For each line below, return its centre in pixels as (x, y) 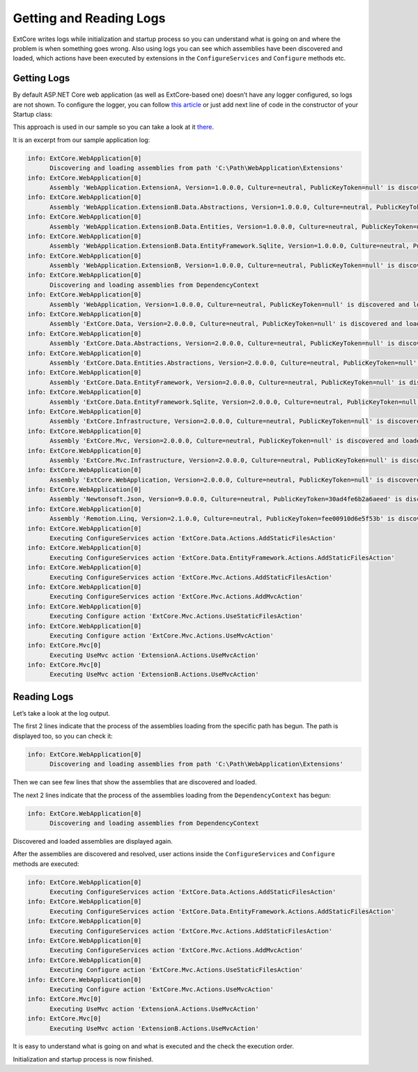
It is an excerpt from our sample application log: (82, 140)
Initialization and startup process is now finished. (83, 1059)
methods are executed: (46, 864)
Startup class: (33, 114)
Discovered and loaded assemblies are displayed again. (93, 841)
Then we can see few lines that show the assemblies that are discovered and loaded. (135, 782)
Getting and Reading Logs (89, 18)
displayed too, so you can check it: (63, 736)
